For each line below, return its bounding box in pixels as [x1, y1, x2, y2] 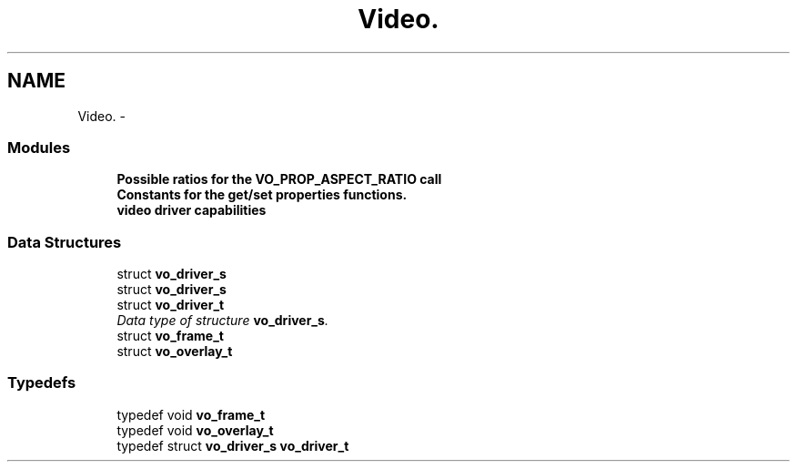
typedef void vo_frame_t [116, 406, 266, 423]
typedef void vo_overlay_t [116, 422, 274, 438]
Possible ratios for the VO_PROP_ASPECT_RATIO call [116, 171, 442, 188]
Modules [7, 138, 71, 157]
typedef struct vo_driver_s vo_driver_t [116, 437, 349, 454]
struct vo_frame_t [116, 328, 224, 344]
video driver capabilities [116, 202, 267, 219]
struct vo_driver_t [116, 297, 225, 313]
